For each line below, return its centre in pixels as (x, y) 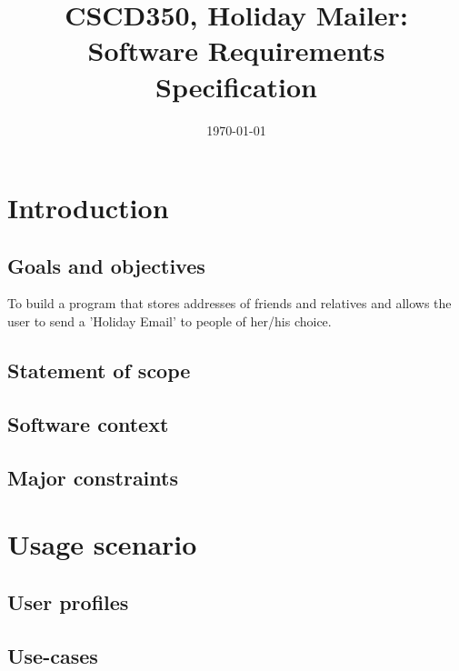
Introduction (88, 208)
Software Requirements (236, 50)
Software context (88, 423)
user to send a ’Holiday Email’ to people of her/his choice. (170, 321)
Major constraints (93, 477)
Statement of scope (99, 371)
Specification (236, 86)
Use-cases (53, 655)
